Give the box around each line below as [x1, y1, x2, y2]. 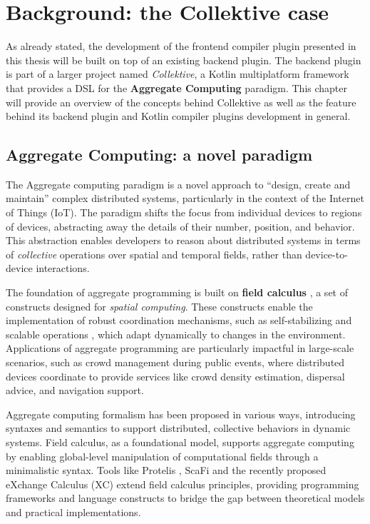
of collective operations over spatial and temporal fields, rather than [6, 246, 302, 261]
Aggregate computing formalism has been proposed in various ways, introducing [6, 406, 356, 421]
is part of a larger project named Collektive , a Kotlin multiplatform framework [6, 66, 349, 81]
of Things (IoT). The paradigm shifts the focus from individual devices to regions [6, 205, 362, 220]
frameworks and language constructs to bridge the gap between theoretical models [6, 490, 365, 505]
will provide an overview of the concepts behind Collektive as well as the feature [6, 94, 356, 109]
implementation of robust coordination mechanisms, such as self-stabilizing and [6, 313, 352, 328]
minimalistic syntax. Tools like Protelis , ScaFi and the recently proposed [6, 463, 327, 478]
